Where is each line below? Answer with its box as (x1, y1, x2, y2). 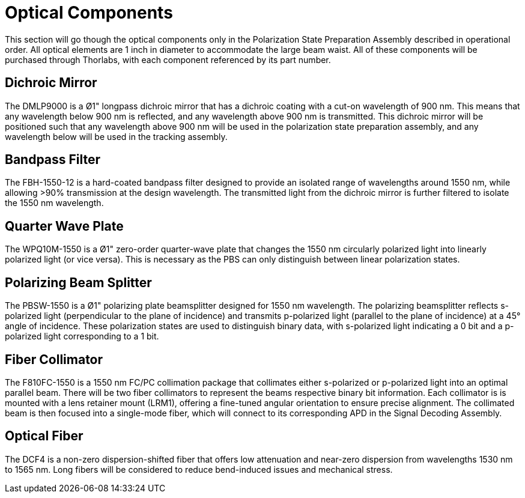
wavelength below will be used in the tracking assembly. (5, 131, 228, 142)
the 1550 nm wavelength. (5, 198, 104, 208)
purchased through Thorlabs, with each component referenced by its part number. (5, 54, 331, 65)
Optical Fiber (5, 428, 83, 444)
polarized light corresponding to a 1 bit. (5, 331, 159, 342)
